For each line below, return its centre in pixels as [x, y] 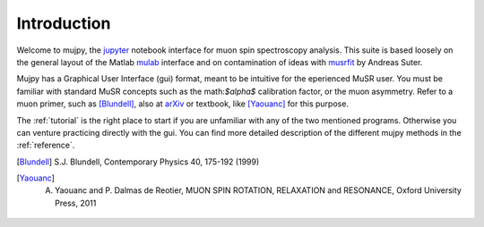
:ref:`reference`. [46, 145]
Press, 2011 [76, 203]
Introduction [64, 23]
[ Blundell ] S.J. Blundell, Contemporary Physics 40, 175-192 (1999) [138, 162]
